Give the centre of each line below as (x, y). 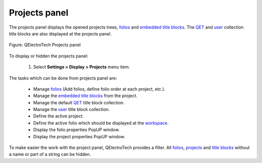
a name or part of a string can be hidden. (50, 154)
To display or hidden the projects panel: (49, 56)
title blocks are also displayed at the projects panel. (60, 33)
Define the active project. (58, 116)
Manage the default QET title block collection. (79, 102)
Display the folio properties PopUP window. (76, 130)
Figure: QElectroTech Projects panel (45, 45)
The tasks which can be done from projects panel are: (63, 78)
